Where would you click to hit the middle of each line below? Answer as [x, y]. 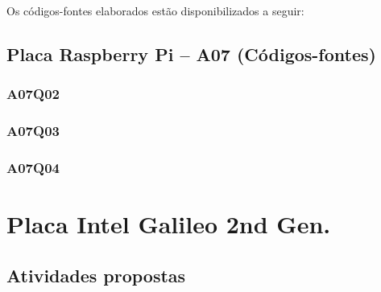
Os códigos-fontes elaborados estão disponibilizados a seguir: [155, 10]
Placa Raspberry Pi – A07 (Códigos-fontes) [191, 53]
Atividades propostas [96, 275]
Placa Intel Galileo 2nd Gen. [169, 224]
